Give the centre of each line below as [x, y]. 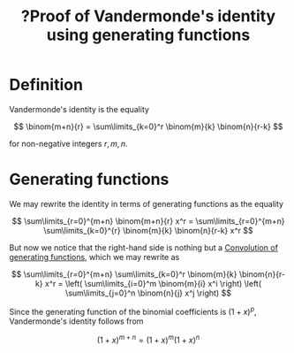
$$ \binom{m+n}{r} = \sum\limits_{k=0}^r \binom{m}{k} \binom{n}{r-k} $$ [148, 127]
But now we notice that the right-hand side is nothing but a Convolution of [143, 247]
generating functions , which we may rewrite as [94, 257]
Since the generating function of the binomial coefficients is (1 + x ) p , [133, 311]
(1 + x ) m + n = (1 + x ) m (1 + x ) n [148, 339]
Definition [46, 85]
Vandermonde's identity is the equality [79, 109]
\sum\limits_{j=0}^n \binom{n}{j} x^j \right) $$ [148, 293]
